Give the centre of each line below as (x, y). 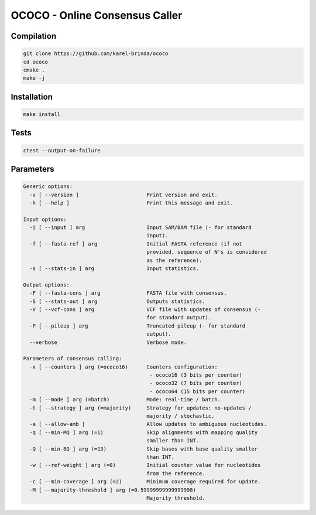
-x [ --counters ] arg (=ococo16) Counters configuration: (123, 367)
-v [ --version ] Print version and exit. (123, 195)
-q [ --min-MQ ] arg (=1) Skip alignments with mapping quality (144, 432)
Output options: (47, 285)
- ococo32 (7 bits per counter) (196, 383)
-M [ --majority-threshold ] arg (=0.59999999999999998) (113, 490)
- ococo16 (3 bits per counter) (196, 375)
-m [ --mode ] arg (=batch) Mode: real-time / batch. (125, 400)
